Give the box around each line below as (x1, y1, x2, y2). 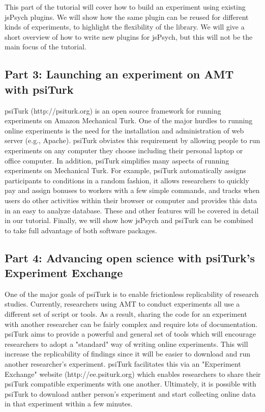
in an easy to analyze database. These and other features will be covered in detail (5, 205, 259, 215)
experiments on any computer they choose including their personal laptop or (5, 145, 243, 155)
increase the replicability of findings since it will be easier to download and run (5, 348, 251, 359)
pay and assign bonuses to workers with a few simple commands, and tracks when (5, 185, 260, 196)
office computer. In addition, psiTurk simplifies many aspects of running (5, 155, 229, 166)
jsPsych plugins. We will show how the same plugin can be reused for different (5, 11, 249, 22)
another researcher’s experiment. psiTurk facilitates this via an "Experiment (5, 359, 241, 369)
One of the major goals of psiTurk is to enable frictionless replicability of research (5, 288, 259, 299)
